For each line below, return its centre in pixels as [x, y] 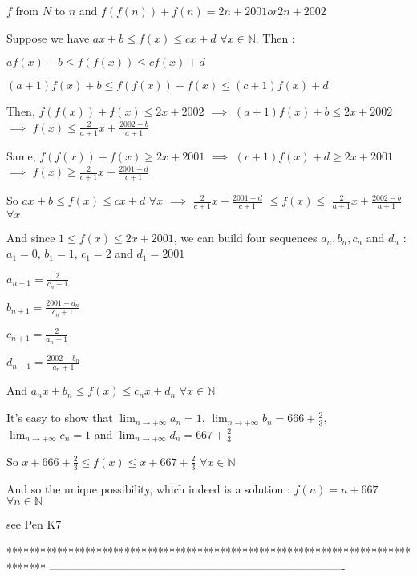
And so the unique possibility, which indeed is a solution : [148, 488]
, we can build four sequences [245, 237]
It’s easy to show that [60, 418]
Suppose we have [48, 37]
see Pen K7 [34, 524]
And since [31, 237]
